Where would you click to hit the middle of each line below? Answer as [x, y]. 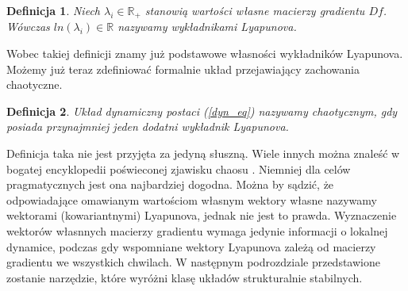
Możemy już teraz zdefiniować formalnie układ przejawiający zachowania [183, 69]
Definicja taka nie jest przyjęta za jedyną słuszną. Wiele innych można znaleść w [203, 153]
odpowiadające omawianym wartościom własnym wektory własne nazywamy [192, 199]
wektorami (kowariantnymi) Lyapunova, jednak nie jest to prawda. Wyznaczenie [202, 215]
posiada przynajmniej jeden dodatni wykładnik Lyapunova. [148, 126]
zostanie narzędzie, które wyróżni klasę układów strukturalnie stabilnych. [185, 277]
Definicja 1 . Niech [53, 10]
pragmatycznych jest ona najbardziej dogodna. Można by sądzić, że [170, 184]
